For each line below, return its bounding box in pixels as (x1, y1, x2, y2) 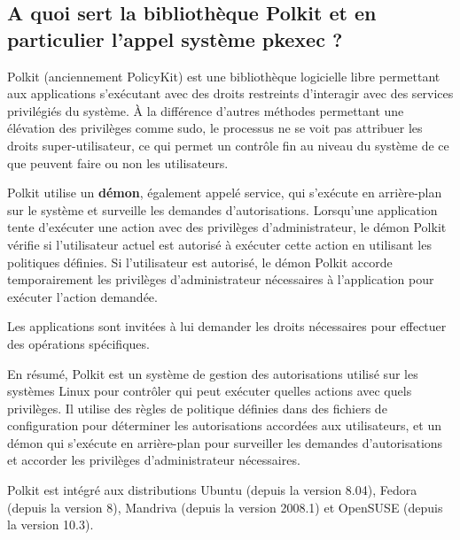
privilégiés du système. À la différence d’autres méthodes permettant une (7, 101, 404, 120)
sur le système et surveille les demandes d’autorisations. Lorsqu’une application (7, 200, 438, 219)
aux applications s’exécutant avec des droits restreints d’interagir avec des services (7, 84, 454, 103)
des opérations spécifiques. (7, 334, 150, 352)
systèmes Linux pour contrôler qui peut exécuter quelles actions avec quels (7, 382, 412, 400)
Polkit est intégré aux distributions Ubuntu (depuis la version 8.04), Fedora (7, 481, 417, 499)
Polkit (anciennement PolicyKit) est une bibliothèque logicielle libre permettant (7, 66, 441, 85)
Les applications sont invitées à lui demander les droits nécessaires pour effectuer (7, 317, 447, 336)
